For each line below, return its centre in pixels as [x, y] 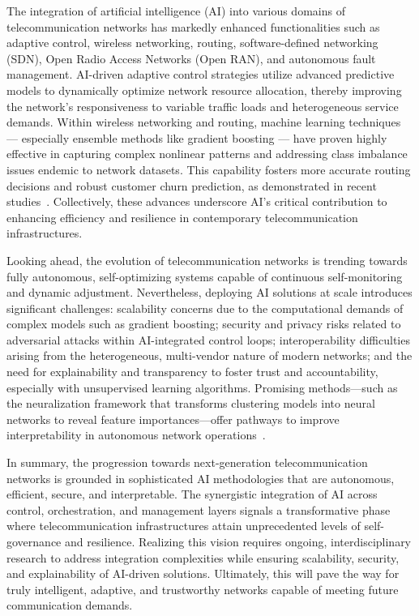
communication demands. [70, 605]
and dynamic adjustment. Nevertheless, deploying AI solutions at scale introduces [209, 292]
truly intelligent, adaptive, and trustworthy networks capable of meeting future [203, 589]
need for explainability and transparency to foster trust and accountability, [192, 372]
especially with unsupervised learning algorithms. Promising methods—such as [202, 387]
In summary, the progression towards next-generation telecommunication [187, 462]
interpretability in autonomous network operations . [136, 435]
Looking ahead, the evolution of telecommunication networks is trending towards [207, 260]
